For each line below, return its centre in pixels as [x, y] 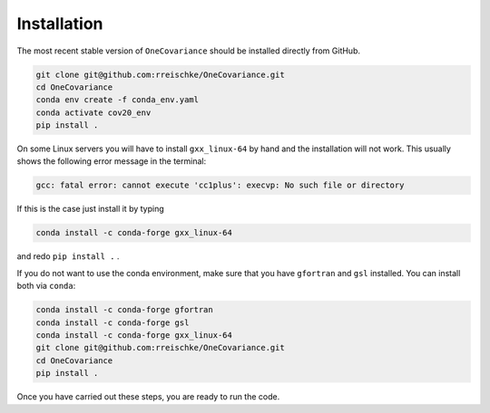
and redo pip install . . [68, 256]
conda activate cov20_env [93, 112]
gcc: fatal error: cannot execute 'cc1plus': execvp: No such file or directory [220, 185]
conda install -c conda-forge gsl [113, 322]
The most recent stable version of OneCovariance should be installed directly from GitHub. [188, 51]
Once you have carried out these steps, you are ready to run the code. [148, 397]
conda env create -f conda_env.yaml [118, 100]
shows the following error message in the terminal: [112, 161]
